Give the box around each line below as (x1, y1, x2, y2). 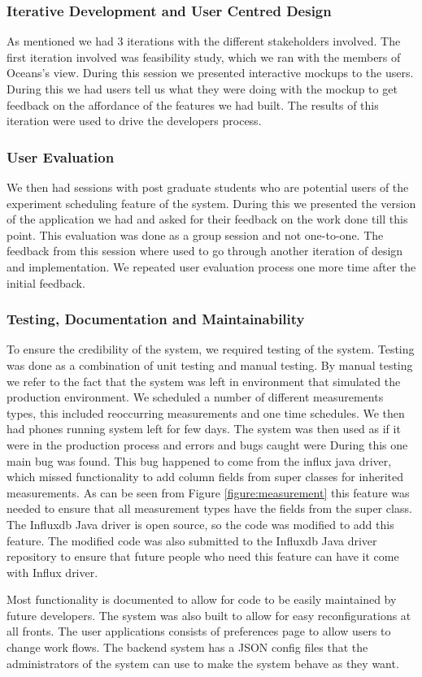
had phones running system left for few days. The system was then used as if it (7, 420, 401, 437)
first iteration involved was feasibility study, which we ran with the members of (7, 48, 401, 65)
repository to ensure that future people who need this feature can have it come (7, 548, 399, 565)
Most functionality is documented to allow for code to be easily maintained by (7, 591, 397, 608)
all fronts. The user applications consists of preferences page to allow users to (7, 623, 391, 640)
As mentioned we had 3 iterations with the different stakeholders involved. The (7, 33, 401, 50)
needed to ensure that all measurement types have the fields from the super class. (7, 500, 412, 517)
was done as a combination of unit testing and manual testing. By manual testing (7, 356, 413, 373)
